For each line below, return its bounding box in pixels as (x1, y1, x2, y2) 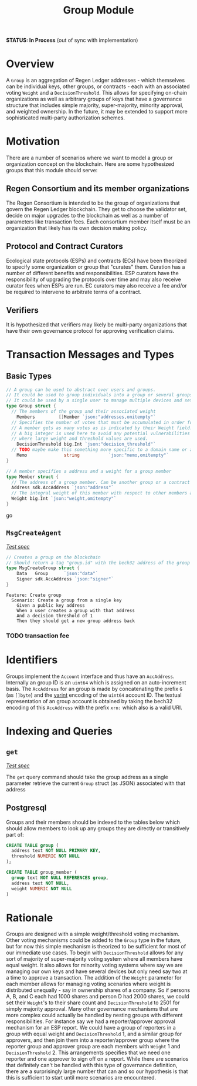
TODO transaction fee (6, 631, 69, 640)
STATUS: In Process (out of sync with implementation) (6, 36, 138, 44)
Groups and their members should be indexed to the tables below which (6, 818, 181, 826)
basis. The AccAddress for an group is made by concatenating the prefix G (6, 685, 183, 692)
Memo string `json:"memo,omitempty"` (16, 452, 169, 458)
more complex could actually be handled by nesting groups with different (6, 1012, 183, 1019)
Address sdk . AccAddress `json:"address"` (11, 484, 114, 491)
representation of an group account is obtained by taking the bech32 (6, 697, 173, 704)
